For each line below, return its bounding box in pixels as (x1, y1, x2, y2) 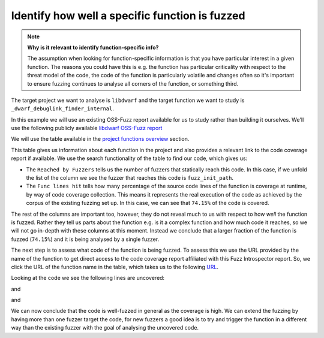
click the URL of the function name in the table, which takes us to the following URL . (11, 263, 219, 270)
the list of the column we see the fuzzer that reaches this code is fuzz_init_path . (26, 174, 234, 182)
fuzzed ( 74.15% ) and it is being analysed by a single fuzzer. (11, 236, 160, 243)
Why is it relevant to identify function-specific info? (27, 44, 159, 51)
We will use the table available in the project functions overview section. (11, 135, 190, 143)
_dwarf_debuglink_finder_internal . (11, 105, 114, 112)
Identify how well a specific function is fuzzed (11, 9, 245, 22)
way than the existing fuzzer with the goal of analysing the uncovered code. (11, 324, 199, 331)
